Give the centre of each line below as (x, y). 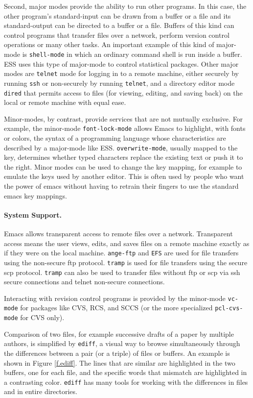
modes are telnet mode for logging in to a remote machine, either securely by (121, 73)
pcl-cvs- (229, 309)
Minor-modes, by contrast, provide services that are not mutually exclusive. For (124, 118)
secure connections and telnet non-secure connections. (84, 282)
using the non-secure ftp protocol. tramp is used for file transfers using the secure (126, 262)
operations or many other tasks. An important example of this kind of (109, 44)
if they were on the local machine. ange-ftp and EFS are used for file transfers (121, 253)
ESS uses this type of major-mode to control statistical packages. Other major (121, 63)
